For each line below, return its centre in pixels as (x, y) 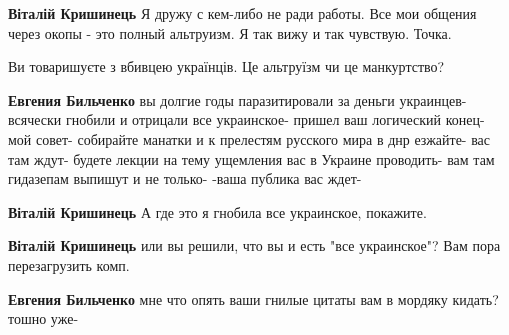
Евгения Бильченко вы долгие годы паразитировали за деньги (201, 99)
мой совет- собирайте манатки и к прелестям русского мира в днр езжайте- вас (249, 138)
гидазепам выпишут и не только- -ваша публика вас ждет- (185, 178)
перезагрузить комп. (69, 264)
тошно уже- (43, 318)
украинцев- (433, 99)
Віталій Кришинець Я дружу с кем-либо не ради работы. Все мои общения (242, 13)
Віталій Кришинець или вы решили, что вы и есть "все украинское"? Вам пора (254, 245)
